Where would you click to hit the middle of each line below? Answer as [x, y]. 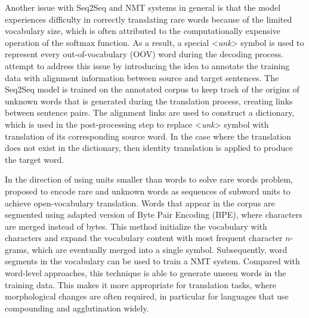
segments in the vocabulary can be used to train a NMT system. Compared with [152, 261]
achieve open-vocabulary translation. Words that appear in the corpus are [140, 203]
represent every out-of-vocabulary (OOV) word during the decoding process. [144, 54]
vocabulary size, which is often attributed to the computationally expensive [143, 31]
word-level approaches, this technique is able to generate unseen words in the [146, 273]
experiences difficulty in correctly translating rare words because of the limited [149, 19]
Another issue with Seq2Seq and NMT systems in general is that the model [143, 7]
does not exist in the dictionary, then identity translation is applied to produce [149, 148]
